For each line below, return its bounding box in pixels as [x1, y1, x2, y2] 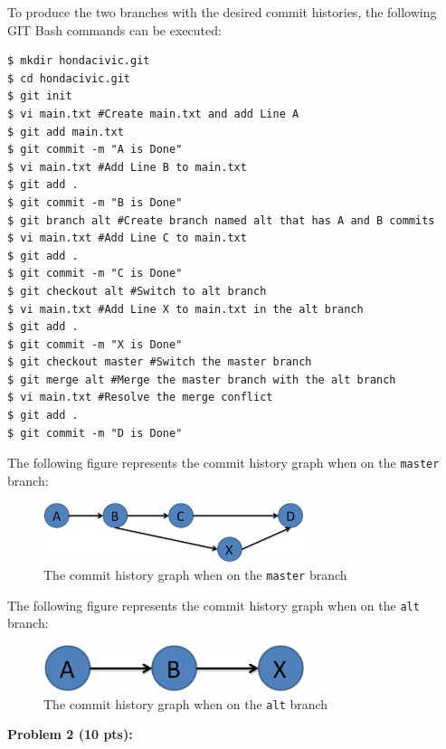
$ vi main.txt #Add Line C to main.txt [7, 232, 247, 245]
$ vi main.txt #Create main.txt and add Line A [7, 107, 299, 120]
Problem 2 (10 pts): [7, 725, 133, 744]
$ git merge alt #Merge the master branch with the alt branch [7, 373, 396, 386]
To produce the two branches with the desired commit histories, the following [7, 3, 437, 21]
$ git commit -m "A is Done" [7, 143, 183, 156]
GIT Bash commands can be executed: [7, 20, 222, 39]
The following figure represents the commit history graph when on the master [7, 453, 440, 472]
